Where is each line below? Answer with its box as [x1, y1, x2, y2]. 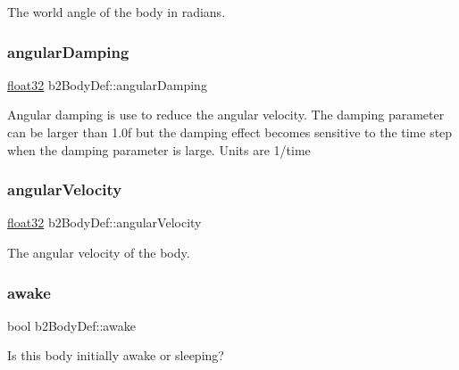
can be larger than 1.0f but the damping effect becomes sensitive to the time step [7, 123, 453, 141]
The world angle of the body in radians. [7, 3, 226, 21]
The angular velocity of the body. [7, 243, 190, 261]
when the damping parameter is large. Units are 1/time [7, 140, 311, 159]
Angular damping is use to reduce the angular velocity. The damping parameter [7, 105, 445, 124]
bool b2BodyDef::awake [7, 316, 136, 334]
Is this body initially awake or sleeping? [7, 346, 224, 365]
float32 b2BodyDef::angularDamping [7, 75, 207, 94]
